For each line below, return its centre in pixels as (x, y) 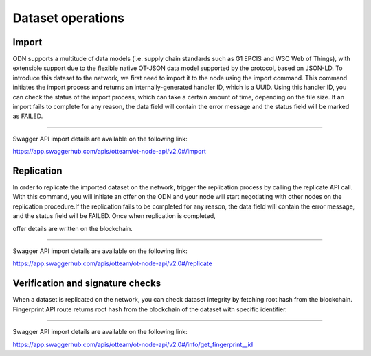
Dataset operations (69, 18)
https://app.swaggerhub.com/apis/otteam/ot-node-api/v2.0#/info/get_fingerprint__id (133, 344)
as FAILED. (28, 116)
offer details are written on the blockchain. (73, 228)
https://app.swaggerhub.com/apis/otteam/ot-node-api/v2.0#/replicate (112, 263)
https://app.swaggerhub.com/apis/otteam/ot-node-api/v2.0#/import (109, 152)
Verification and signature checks (87, 284)
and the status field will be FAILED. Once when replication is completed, (114, 216)
